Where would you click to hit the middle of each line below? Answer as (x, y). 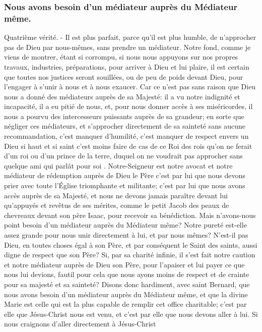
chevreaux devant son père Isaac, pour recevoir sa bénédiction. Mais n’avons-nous (130, 215)
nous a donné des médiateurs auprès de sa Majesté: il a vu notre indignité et (122, 96)
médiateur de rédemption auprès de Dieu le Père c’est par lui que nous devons (125, 175)
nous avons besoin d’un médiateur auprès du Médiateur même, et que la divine (126, 294)
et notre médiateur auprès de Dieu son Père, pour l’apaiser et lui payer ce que (124, 264)
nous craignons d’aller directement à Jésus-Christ (80, 324)
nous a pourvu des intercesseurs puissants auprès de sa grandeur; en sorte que (124, 116)
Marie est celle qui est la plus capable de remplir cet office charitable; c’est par (125, 304)
